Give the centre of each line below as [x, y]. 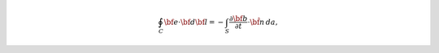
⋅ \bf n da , [263, 22]
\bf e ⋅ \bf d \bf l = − [194, 22]
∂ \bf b [238, 19]
